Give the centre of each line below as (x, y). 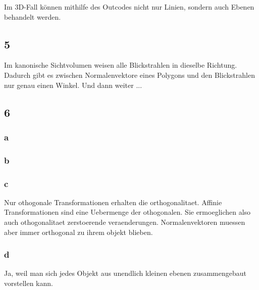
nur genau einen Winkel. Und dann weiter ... (73, 85)
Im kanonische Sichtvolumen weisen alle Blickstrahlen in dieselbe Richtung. (121, 65)
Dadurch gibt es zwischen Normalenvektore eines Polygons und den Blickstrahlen (129, 75)
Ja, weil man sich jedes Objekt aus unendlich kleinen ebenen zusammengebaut (125, 273)
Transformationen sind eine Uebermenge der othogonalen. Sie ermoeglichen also (127, 212)
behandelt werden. (33, 16)
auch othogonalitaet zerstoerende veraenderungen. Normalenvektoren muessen (125, 222)
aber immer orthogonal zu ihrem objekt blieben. (79, 232)
